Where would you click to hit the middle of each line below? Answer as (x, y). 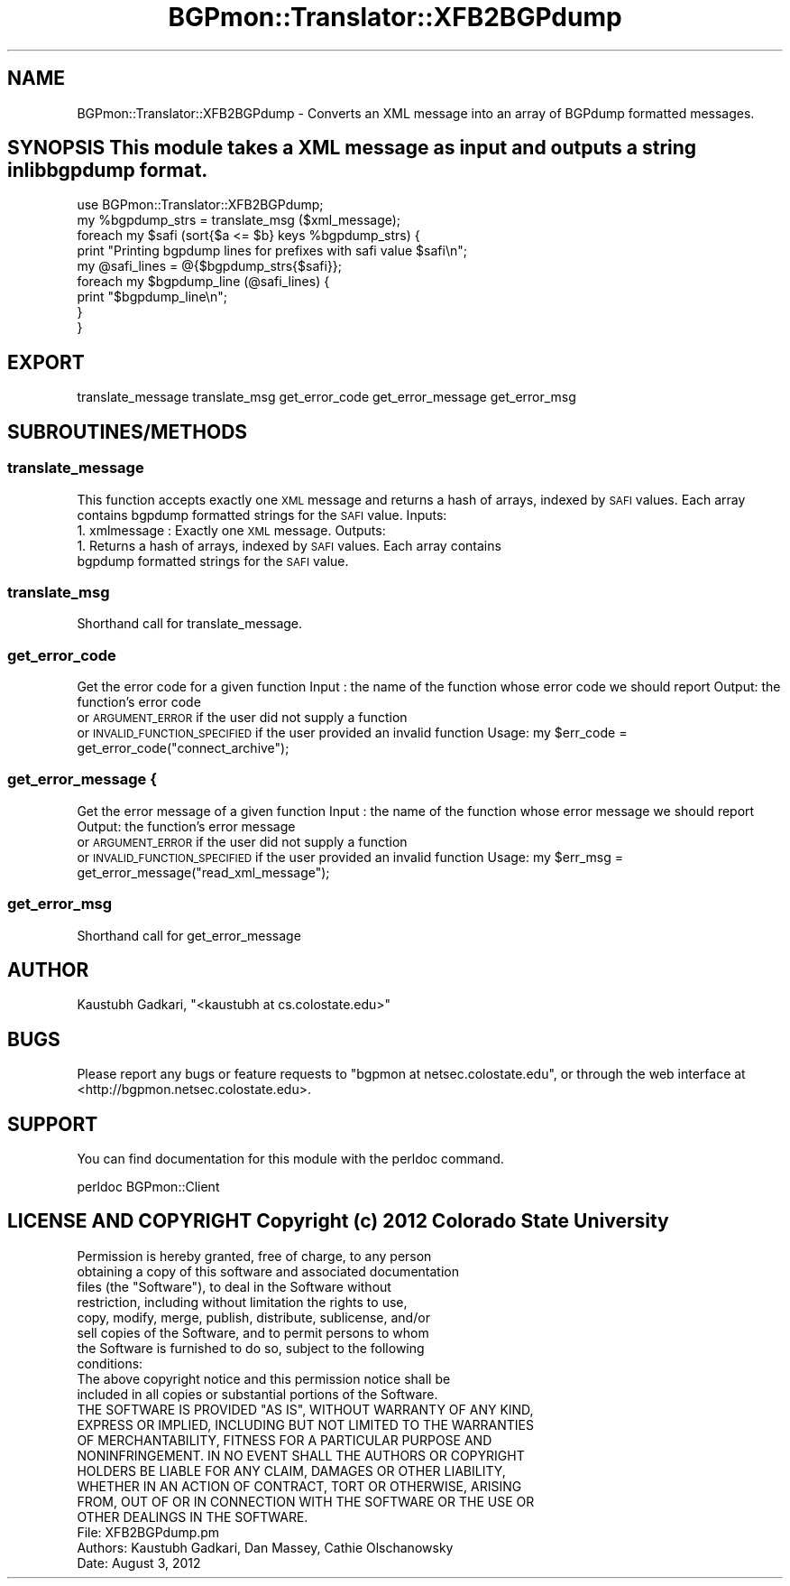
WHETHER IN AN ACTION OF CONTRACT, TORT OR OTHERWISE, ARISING (299, 1486)
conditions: (110, 1363)
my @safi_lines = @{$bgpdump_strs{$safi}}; (210, 266)
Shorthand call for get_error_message (189, 935)
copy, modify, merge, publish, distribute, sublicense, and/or (253, 1317)
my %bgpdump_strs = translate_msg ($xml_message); (239, 220)
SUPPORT (53, 1124)
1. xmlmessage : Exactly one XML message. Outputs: (231, 530)
